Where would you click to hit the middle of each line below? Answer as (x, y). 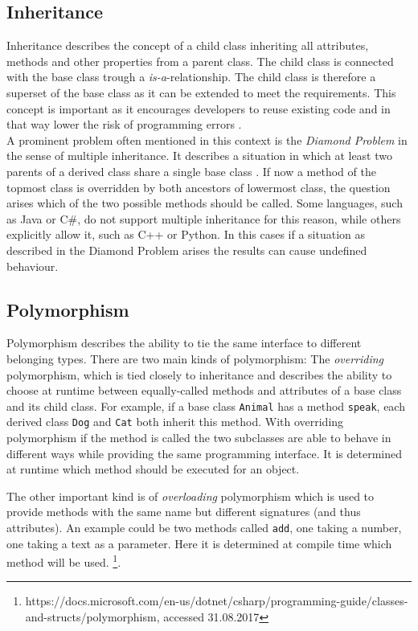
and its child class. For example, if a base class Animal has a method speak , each (206, 406)
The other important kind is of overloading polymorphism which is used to (191, 496)
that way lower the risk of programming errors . (124, 124)
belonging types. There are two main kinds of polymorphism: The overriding (195, 358)
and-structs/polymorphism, (92, 617)
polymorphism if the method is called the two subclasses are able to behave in (199, 437)
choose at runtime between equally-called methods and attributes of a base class (204, 390)
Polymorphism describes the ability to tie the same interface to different (184, 343)
